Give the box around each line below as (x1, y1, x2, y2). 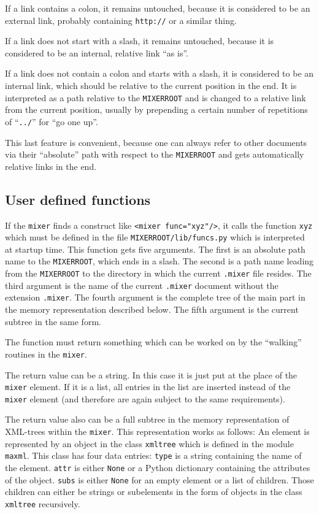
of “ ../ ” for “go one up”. (5, 115, 98, 128)
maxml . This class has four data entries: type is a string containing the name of (5, 449, 302, 462)
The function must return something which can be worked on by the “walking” (5, 336, 302, 348)
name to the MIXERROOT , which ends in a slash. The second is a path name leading (5, 255, 314, 267)
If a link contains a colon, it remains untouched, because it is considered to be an (5, 2, 310, 14)
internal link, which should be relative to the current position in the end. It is (5, 79, 297, 92)
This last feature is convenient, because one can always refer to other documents (5, 136, 307, 148)
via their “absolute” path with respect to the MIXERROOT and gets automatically (5, 148, 304, 161)
